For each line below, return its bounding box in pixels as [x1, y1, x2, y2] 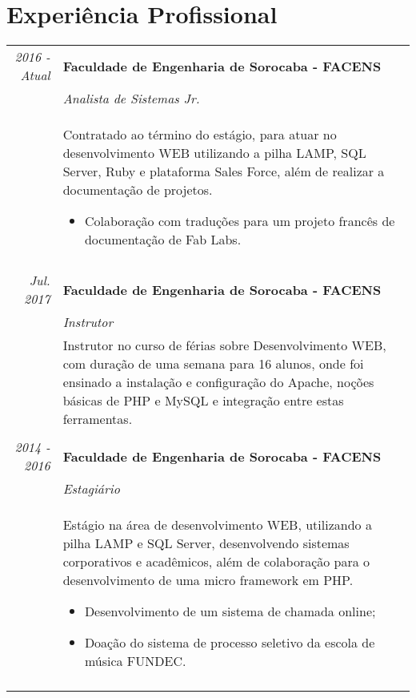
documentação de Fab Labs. [84, 230, 242, 249]
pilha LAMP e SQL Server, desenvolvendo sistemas [62, 534, 350, 553]
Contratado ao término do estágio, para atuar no [62, 125, 337, 144]
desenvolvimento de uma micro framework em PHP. [62, 571, 354, 590]
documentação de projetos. [62, 180, 213, 200]
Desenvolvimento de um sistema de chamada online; [84, 602, 376, 621]
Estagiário [62, 479, 120, 498]
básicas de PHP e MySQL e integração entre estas [62, 391, 344, 410]
